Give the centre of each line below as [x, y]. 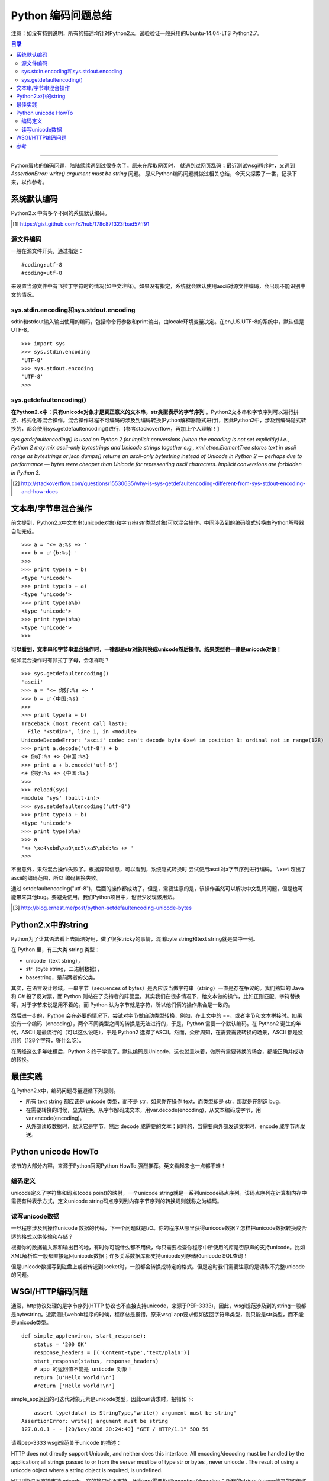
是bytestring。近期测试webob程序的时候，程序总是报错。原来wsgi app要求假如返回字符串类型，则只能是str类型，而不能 [157, 1314]
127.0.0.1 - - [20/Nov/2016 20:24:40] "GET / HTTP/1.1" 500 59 [115, 1429]
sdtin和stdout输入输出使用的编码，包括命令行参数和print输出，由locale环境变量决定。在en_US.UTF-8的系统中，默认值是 [158, 321]
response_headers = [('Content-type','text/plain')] [112, 1353]
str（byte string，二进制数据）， [64, 969]
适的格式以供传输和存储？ [42, 1236]
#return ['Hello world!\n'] [74, 1386]
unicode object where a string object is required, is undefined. [87, 1470]
